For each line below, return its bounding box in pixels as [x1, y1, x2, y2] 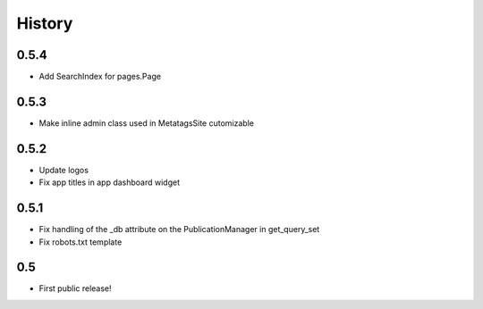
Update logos [38, 164, 89, 175]
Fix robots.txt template [38, 237, 123, 247]
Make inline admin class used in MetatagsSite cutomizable [38, 117, 255, 129]
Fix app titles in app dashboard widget [38, 177, 181, 188]
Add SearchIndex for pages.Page [38, 71, 161, 82]
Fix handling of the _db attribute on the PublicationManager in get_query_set [38, 224, 320, 235]
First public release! [38, 283, 112, 294]
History [16, 13, 73, 33]
